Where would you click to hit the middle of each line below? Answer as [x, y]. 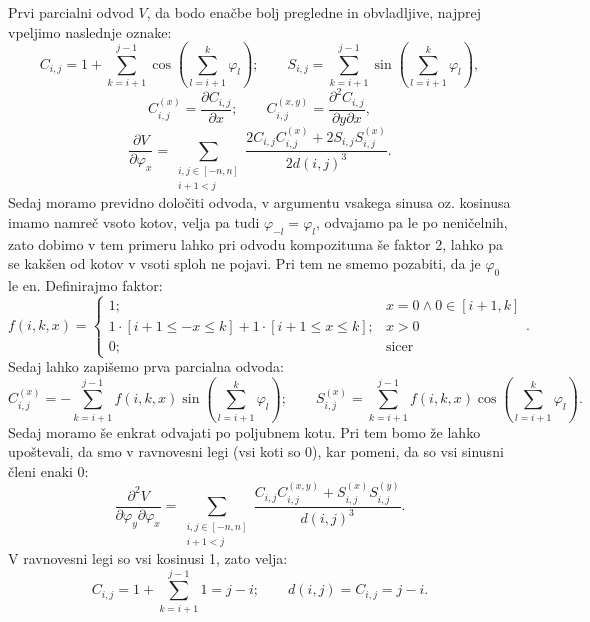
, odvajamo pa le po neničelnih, [412, 221]
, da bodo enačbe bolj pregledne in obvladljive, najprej [313, 12]
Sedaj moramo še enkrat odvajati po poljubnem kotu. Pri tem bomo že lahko [244, 431]
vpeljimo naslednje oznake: [90, 31]
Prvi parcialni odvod [71, 12]
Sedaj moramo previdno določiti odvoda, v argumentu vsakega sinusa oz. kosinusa [259, 202]
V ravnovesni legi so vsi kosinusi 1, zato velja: [148, 557]
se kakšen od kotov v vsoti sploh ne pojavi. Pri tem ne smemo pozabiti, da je [244, 263]
